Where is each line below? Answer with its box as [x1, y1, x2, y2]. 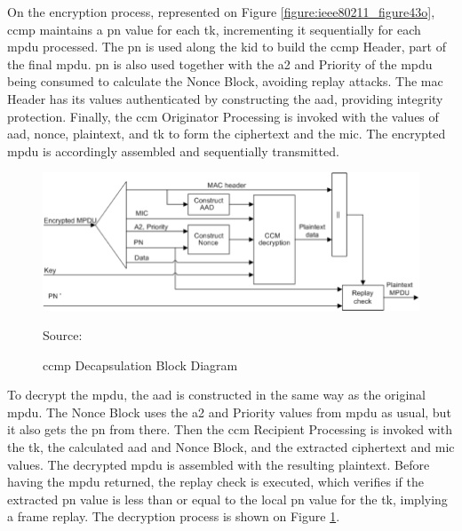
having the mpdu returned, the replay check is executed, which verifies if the [7, 472, 424, 491]
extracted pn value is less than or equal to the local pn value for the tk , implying [7, 489, 448, 508]
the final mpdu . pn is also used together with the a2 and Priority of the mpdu [7, 54, 433, 73]
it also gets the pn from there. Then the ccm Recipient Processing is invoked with [7, 420, 452, 439]
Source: [43, 326, 83, 345]
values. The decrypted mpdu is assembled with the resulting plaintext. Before [7, 455, 430, 473]
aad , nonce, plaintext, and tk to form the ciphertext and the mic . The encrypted [7, 124, 446, 143]
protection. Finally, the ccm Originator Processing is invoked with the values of [7, 107, 439, 125]
